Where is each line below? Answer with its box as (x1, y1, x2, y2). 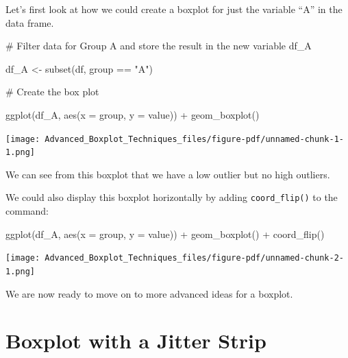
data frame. (5, 15, 54, 29)
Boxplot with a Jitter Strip (5, 326, 266, 355)
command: (5, 204, 49, 218)
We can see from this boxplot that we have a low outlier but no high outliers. (5, 167, 330, 181)
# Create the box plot (5, 84, 99, 99)
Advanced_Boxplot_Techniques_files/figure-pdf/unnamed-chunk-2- (45, 253, 344, 263)
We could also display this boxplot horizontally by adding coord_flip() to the (5, 190, 338, 204)
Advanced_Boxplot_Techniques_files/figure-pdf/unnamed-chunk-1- (45, 134, 344, 144)
